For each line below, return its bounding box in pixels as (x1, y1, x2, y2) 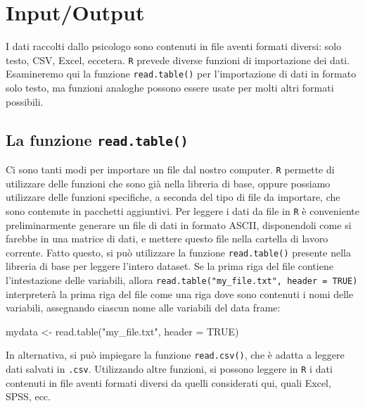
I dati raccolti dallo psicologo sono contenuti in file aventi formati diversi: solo (6, 39, 342, 54)
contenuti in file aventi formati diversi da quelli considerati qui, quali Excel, (6, 375, 331, 390)
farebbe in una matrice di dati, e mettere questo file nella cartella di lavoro (6, 231, 328, 246)
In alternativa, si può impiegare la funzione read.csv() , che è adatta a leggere (6, 347, 345, 362)
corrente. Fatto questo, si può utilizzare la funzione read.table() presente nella (6, 245, 351, 259)
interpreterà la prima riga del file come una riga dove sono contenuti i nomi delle (6, 286, 354, 301)
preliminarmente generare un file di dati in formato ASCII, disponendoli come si (6, 217, 352, 232)
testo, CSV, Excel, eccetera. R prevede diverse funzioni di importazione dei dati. (6, 52, 350, 67)
